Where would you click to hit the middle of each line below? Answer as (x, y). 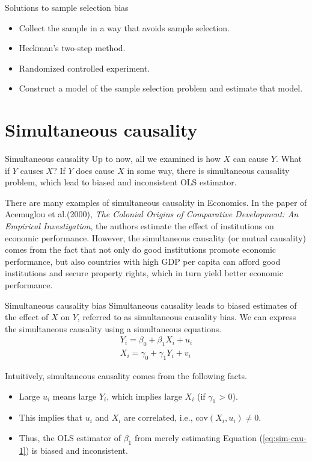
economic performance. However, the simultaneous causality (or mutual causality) (155, 237)
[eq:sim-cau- (285, 438)
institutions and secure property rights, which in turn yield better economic (144, 273)
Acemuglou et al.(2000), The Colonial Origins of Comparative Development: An (152, 214)
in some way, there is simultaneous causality (208, 170)
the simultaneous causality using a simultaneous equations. (113, 328)
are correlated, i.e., (158, 417)
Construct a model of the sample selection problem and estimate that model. (161, 88)
